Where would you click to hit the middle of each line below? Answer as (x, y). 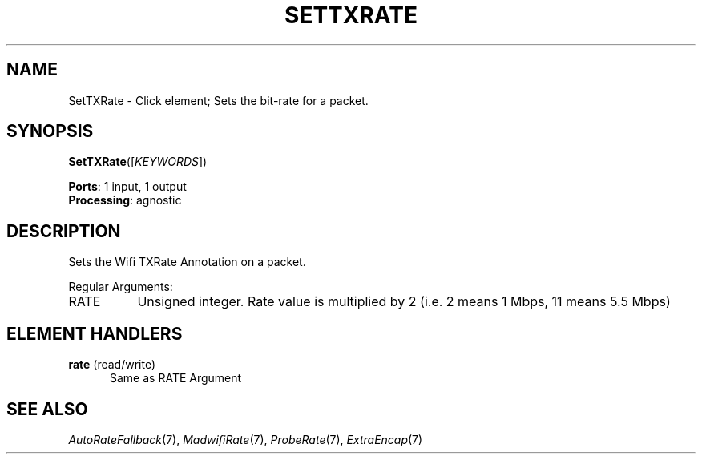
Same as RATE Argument (176, 378)
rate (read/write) (112, 365)
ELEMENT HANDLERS (95, 333)
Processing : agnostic (125, 200)
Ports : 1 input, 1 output (127, 187)
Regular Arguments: (121, 287)
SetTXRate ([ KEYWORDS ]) (138, 162)
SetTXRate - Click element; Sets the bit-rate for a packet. (218, 100)
